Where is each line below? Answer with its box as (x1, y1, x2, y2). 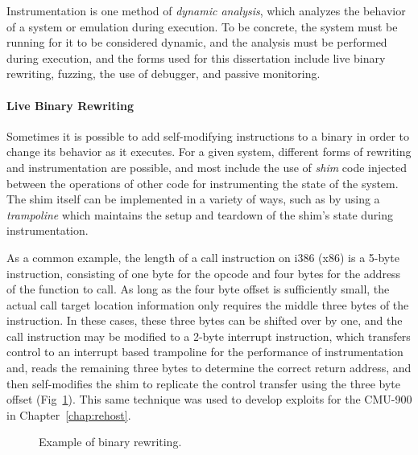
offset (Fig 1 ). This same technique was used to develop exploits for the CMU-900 (6, 391, 412, 408)
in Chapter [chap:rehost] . (6, 406, 131, 423)
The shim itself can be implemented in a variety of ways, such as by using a (6, 191, 380, 207)
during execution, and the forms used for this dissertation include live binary (6, 49, 386, 66)
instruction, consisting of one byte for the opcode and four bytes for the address (6, 264, 401, 281)
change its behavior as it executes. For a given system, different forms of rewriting (6, 143, 412, 160)
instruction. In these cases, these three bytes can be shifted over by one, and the (6, 312, 403, 329)
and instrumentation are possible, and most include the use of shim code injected (6, 158, 407, 175)
